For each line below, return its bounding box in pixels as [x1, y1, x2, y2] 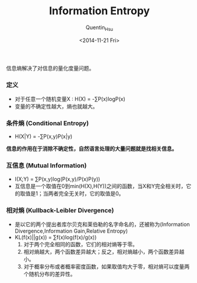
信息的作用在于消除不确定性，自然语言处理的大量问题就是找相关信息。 [6, 145, 177, 152]
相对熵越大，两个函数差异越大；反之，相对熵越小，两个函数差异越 [23, 248, 185, 255]
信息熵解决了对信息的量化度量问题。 [6, 64, 95, 72]
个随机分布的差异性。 [23, 270, 76, 277]
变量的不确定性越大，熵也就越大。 [14, 103, 98, 110]
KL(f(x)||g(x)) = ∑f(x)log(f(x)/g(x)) [14, 233, 97, 241]
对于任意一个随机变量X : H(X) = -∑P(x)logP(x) [14, 96, 125, 103]
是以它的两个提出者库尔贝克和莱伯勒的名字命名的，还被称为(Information [14, 221, 190, 228]
